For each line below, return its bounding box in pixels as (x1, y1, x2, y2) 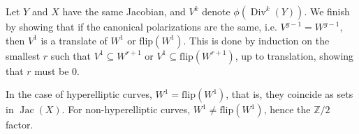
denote (202, 4, 230, 18)
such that (50, 48, 91, 62)
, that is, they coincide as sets (226, 87, 353, 101)
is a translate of (41, 33, 108, 47)
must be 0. (34, 63, 80, 78)
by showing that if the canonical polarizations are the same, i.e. (6, 19, 277, 33)
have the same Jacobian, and (62, 4, 186, 18)
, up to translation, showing (235, 48, 354, 62)
